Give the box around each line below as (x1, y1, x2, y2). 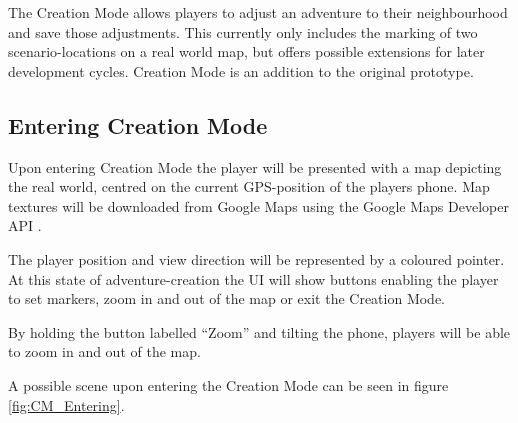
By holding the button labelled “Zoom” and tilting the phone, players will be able (8, 321, 511, 342)
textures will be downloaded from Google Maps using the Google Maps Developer (8, 195, 509, 216)
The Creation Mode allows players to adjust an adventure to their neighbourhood (8, 2, 508, 22)
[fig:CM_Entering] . (8, 394, 125, 415)
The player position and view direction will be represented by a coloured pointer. (8, 248, 505, 269)
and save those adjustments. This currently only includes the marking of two (8, 21, 478, 42)
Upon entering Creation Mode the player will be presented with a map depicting (8, 156, 502, 177)
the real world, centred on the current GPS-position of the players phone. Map (8, 176, 490, 197)
